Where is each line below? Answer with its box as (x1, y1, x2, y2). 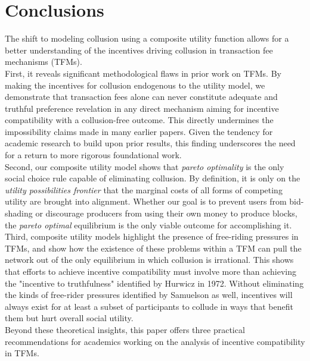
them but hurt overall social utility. (5, 312, 134, 324)
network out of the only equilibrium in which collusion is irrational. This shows (5, 253, 294, 266)
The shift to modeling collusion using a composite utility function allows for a (5, 32, 289, 45)
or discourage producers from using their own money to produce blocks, (35, 207, 297, 219)
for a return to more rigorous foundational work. (5, 149, 182, 161)
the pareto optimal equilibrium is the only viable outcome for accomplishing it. (5, 218, 292, 231)
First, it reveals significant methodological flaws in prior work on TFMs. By (5, 67, 281, 79)
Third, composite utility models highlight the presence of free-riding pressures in (5, 230, 299, 243)
